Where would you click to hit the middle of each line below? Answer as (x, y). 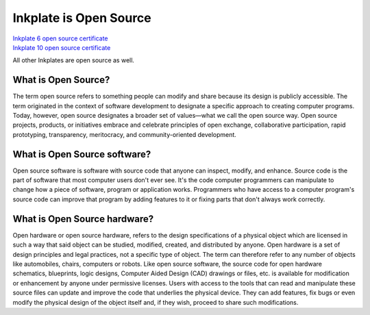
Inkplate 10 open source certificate (62, 47)
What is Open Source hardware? (83, 219)
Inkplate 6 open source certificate (61, 38)
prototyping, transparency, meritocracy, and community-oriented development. (124, 134)
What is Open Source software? (82, 154)
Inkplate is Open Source (82, 18)
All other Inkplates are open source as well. (74, 60)
